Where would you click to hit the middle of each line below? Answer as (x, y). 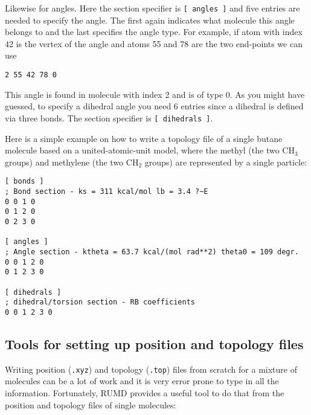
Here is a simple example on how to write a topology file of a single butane (144, 138)
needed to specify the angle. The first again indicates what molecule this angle (150, 20)
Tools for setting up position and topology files (154, 343)
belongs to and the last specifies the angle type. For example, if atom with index (154, 32)
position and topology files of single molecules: (91, 404)
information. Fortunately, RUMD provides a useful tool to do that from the (145, 392)
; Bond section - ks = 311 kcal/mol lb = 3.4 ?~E (107, 191)
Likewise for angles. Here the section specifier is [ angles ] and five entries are (152, 8)
